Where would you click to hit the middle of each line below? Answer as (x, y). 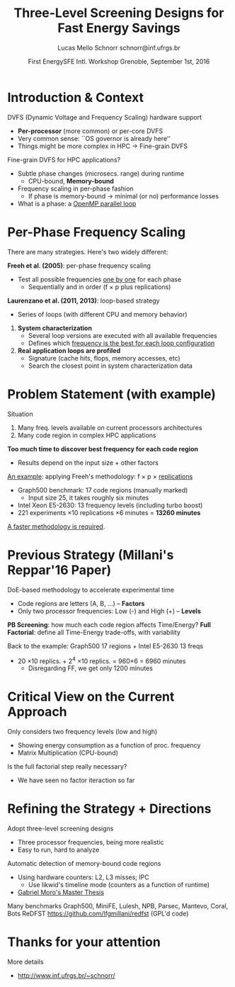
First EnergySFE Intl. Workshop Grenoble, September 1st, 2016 (119, 61)
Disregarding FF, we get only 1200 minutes (91, 668)
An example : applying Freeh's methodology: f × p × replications (100, 476)
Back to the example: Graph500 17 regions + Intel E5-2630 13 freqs (105, 645)
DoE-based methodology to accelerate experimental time (91, 590)
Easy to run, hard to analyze (58, 850)
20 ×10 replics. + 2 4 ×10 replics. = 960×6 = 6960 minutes (102, 660)
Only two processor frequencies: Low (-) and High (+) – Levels (109, 611)
